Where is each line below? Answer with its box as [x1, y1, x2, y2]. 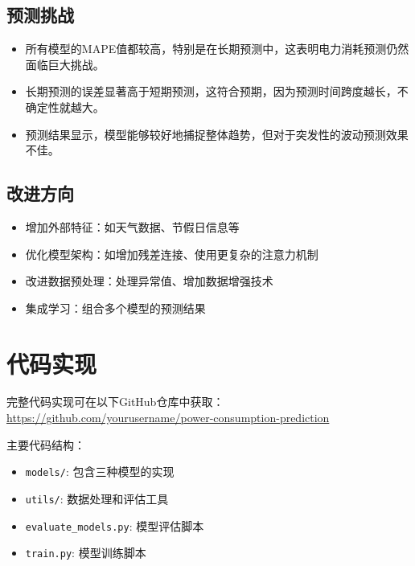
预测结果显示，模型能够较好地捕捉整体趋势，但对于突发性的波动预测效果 [25, 125, 409, 142]
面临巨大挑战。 [25, 55, 105, 72]
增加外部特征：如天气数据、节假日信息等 [25, 218, 240, 235]
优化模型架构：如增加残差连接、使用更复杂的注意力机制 [25, 245, 318, 262]
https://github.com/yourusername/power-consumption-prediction [6, 409, 330, 426]
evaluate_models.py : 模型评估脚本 [25, 517, 204, 534]
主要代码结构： [6, 436, 85, 453]
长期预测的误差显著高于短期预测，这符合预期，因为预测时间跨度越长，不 [25, 83, 409, 100]
